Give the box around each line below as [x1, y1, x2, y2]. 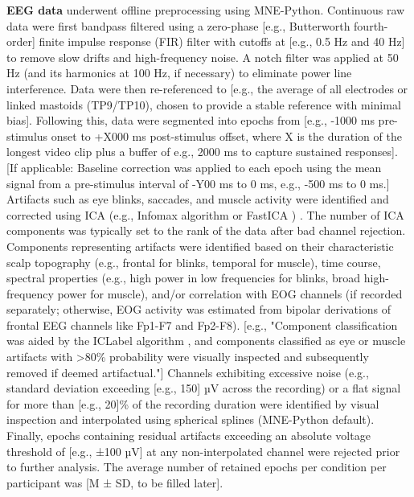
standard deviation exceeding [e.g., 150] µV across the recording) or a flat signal [6, 380, 401, 396]
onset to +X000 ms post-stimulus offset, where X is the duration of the [51, 127, 402, 144]
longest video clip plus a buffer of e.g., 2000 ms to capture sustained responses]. [6, 143, 398, 160]
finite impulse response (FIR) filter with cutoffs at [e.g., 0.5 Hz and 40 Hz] [39, 33, 405, 50]
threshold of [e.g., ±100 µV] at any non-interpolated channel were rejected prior [6, 442, 400, 459]
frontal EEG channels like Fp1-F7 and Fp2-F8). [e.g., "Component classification [6, 316, 398, 333]
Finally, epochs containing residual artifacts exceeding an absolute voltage [6, 427, 371, 444]
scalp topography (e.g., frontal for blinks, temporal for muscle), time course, [6, 253, 381, 270]
